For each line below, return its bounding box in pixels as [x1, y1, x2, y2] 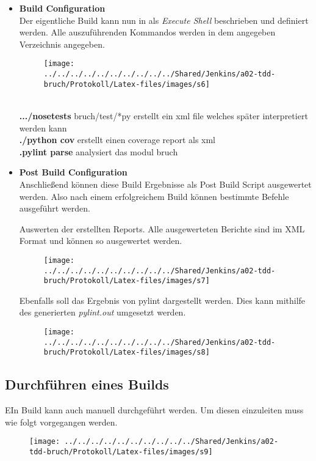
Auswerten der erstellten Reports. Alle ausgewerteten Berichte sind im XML [19, 222, 305, 235]
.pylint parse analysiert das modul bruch [19, 145, 178, 158]
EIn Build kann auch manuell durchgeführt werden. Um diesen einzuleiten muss [5, 404, 304, 416]
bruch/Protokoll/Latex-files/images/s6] [43, 79, 210, 89]
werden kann [19, 121, 67, 134]
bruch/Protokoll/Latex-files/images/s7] [43, 276, 210, 286]
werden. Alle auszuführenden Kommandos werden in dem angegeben [19, 26, 276, 39]
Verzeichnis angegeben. [19, 37, 105, 50]
